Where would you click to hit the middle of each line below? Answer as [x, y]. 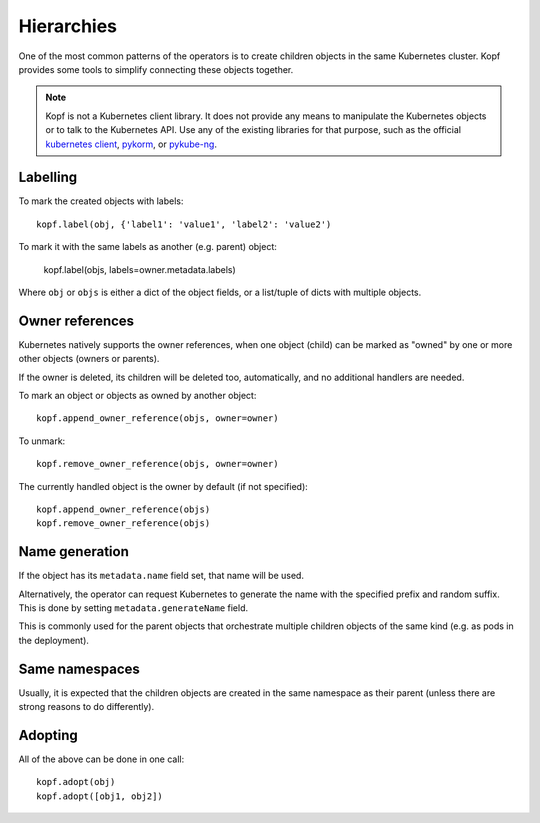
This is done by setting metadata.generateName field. [133, 608]
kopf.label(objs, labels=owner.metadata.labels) [140, 269]
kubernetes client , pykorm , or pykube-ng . [131, 144]
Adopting [48, 735]
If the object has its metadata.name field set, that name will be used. [161, 576]
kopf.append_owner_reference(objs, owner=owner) [157, 418]
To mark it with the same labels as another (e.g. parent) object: [147, 247]
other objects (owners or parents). [89, 359]
